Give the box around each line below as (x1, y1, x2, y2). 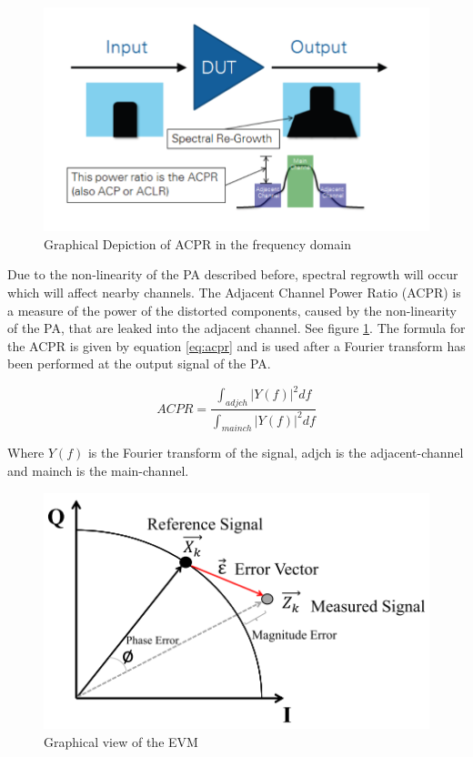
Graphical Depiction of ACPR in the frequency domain (44, 234, 351, 253)
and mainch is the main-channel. (7, 460, 189, 479)
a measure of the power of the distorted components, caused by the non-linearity (7, 300, 457, 319)
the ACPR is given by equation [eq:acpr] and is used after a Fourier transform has (7, 336, 466, 355)
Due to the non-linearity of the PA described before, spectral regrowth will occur (7, 265, 458, 284)
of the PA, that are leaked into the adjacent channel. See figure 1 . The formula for (7, 318, 466, 338)
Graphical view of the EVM (44, 732, 198, 752)
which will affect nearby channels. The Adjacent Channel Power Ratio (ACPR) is (7, 282, 461, 301)
